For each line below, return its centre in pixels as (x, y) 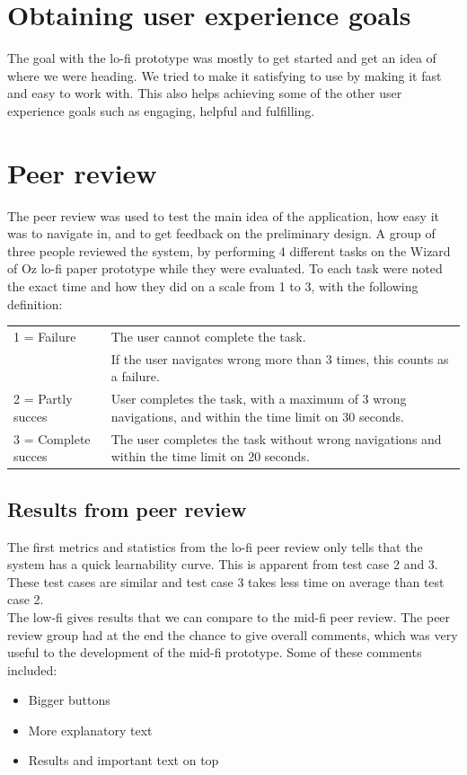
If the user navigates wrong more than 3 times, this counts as (280, 358)
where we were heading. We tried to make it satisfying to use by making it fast (225, 75)
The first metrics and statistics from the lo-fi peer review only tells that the (215, 546)
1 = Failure (45, 336)
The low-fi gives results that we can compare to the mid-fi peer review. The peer (229, 616)
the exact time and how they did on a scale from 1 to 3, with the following (213, 286)
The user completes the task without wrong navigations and (276, 438)
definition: (35, 303)
